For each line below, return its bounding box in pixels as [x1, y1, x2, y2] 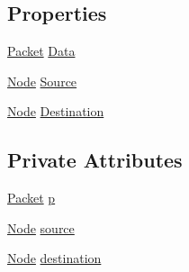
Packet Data [7, 41, 76, 60]
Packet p [7, 188, 56, 207]
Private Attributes [7, 146, 183, 174]
